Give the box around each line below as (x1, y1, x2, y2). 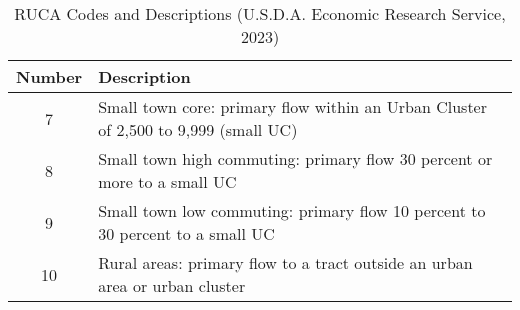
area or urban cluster (98, 274, 246, 297)
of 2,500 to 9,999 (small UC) (98, 118, 298, 141)
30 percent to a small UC (98, 222, 275, 245)
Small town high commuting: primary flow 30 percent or (98, 147, 493, 170)
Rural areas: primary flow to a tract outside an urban (98, 251, 473, 274)
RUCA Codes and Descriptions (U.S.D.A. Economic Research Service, (14, 2, 506, 25)
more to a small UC (98, 170, 237, 193)
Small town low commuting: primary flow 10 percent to (98, 199, 486, 222)
